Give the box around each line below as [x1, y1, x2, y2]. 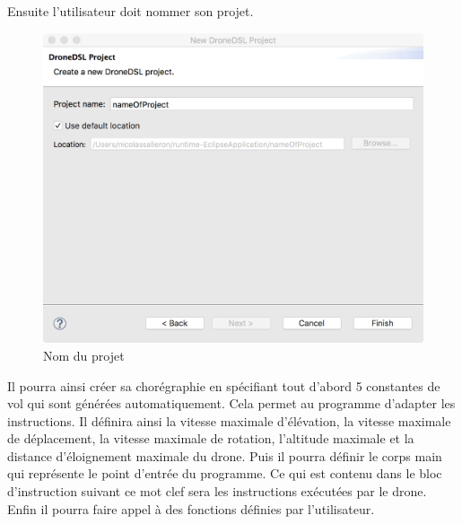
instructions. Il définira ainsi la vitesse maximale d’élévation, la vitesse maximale [7, 411, 451, 430]
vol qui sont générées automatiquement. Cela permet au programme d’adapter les [7, 394, 456, 413]
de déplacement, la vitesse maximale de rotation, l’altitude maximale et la [7, 429, 414, 448]
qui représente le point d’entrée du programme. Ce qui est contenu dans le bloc [7, 464, 442, 483]
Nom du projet [43, 345, 125, 364]
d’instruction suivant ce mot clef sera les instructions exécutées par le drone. [7, 482, 427, 501]
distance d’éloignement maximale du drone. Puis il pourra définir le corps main [7, 446, 442, 465]
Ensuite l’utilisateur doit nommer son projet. [7, 2, 254, 20]
